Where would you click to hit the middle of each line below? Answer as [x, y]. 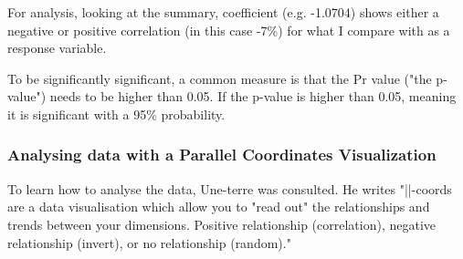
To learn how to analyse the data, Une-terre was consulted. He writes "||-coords [230, 188]
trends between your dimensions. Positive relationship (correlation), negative [222, 224]
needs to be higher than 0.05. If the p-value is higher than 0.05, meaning [253, 96]
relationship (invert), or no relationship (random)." [149, 242]
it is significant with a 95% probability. [116, 114]
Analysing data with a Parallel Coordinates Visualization [222, 155]
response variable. [57, 48]
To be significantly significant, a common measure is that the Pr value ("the [220, 78]
